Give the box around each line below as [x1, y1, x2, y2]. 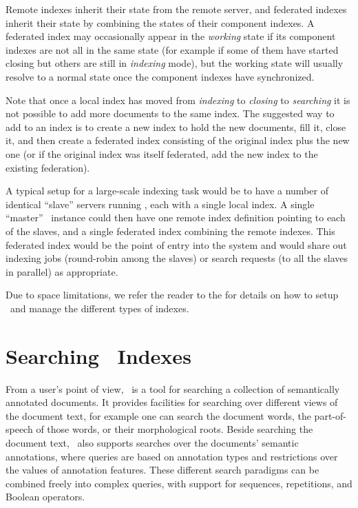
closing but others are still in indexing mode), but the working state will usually [6, 56, 344, 70]
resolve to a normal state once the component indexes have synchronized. [6, 69, 315, 83]
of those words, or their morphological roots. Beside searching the [36, 422, 313, 436]
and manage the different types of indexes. [10, 301, 189, 315]
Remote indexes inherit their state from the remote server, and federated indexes [6, 2, 347, 16]
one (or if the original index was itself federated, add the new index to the [6, 146, 318, 161]
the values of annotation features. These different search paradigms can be [6, 463, 319, 477]
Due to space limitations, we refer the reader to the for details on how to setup [6, 287, 339, 302]
